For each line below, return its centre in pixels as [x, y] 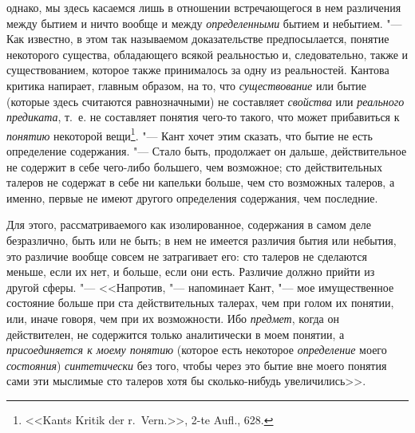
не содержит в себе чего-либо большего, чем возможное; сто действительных [194, 166]
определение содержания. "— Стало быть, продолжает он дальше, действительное [207, 151]
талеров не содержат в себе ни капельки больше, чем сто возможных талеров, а [201, 182]
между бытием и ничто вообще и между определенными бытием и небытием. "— [204, 23]
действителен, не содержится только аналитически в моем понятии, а [176, 334]
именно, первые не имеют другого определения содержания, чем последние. [192, 197]
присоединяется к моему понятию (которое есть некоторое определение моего [197, 350]
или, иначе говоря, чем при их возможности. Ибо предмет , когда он [173, 318]
